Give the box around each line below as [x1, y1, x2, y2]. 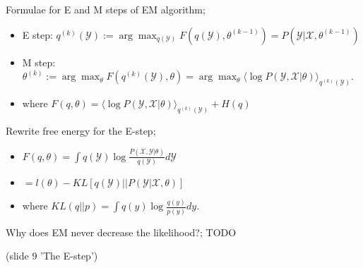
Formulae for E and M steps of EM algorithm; [6, 2, 206, 16]
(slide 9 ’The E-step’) [6, 248, 98, 263]
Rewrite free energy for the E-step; [6, 123, 156, 138]
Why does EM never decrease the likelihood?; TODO [6, 224, 237, 239]
